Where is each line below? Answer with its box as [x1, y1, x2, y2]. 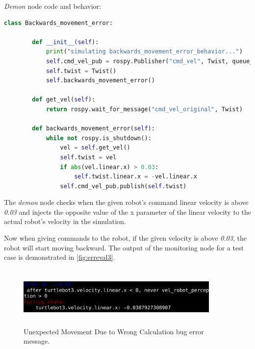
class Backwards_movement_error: [4, 19, 113, 26]
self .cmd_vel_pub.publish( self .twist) [60, 182, 187, 190]
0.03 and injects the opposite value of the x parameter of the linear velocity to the [4, 206, 251, 217]
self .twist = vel [60, 153, 117, 161]
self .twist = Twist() [46, 67, 117, 75]
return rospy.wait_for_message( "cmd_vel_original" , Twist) [46, 105, 243, 113]
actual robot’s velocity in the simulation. [4, 216, 126, 226]
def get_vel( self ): [32, 96, 96, 103]
